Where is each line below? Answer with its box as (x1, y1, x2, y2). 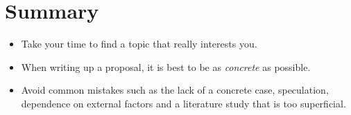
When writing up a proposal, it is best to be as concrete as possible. (21, 59, 311, 74)
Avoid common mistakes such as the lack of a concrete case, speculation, (21, 83, 329, 97)
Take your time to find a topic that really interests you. (21, 36, 257, 51)
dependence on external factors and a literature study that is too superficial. (21, 96, 346, 110)
